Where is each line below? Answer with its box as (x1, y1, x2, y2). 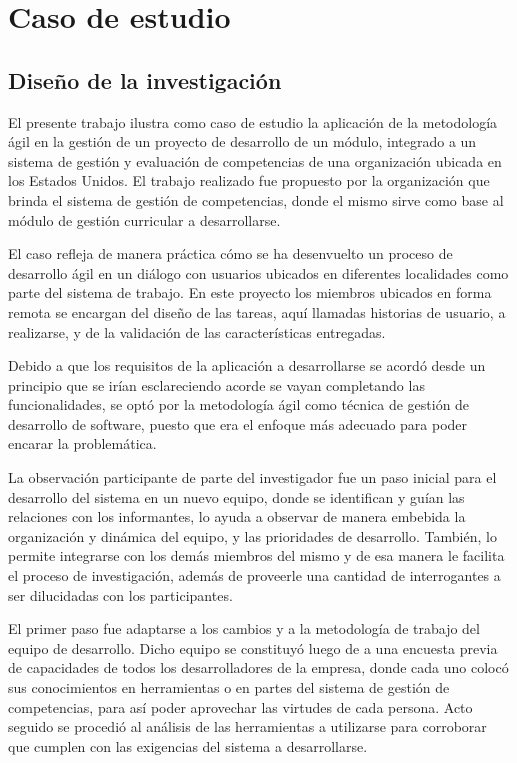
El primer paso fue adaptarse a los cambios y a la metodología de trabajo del (8, 618, 480, 639)
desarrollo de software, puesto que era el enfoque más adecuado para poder (8, 413, 468, 434)
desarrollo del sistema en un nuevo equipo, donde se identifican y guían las (8, 486, 465, 507)
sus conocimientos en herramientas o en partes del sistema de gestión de (8, 677, 450, 698)
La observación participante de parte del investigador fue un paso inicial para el (8, 467, 497, 488)
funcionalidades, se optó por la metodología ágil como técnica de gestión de (8, 394, 470, 415)
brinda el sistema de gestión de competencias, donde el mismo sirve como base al (8, 189, 504, 210)
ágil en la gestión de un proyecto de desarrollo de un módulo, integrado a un (8, 131, 477, 152)
